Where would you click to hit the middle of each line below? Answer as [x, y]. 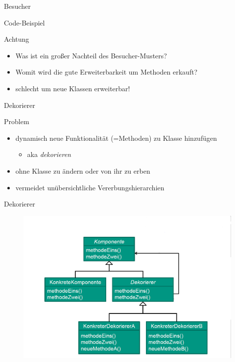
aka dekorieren [49, 154]
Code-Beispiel [24, 22]
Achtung [17, 39]
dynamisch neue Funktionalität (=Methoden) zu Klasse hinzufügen [116, 138]
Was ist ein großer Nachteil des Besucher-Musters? [91, 55]
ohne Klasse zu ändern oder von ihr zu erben [83, 170]
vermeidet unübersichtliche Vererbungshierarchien [90, 187]
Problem [17, 121]
